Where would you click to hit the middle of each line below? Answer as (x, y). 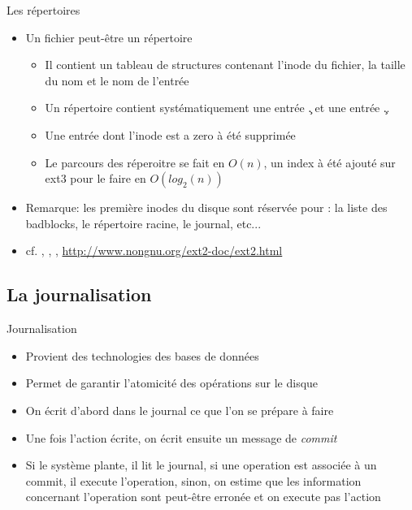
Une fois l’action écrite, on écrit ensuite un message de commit (181, 437)
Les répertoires (43, 10)
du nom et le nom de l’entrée (117, 80)
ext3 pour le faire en (95, 178)
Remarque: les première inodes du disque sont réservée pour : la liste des (206, 207)
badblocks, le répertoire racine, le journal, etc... (143, 223)
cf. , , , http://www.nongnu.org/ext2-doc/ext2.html (154, 251)
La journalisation (79, 294)
